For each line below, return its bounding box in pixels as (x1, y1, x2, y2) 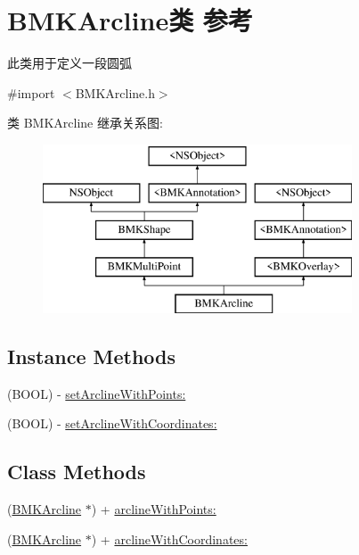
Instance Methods (7, 342, 175, 369)
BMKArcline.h (75, 83, 155, 102)
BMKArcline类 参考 (7, 2, 253, 38)
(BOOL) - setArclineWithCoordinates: (7, 414, 217, 433)
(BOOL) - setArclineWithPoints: (7, 384, 186, 402)
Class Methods (7, 458, 146, 485)
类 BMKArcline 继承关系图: (7, 113, 163, 132)
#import (7, 83, 55, 102)
